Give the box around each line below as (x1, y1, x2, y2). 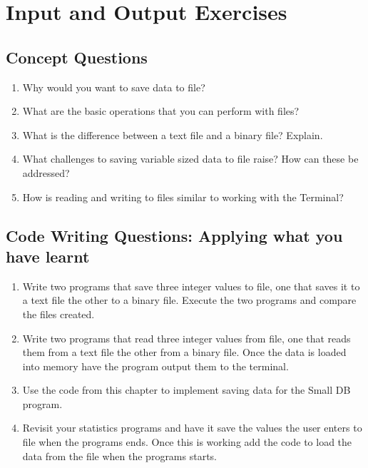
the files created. (22, 306, 95, 321)
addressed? (22, 165, 70, 180)
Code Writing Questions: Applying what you (6, 224, 343, 246)
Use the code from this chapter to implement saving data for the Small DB (22, 382, 351, 397)
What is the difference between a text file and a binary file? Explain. (22, 127, 323, 142)
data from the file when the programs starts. (22, 448, 218, 463)
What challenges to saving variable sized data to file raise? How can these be (22, 151, 359, 166)
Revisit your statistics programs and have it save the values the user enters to (22, 420, 362, 435)
